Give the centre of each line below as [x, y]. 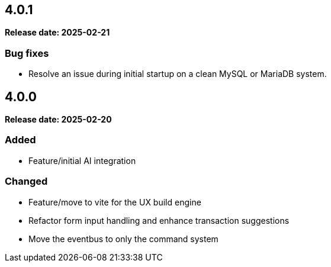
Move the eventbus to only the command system [123, 239]
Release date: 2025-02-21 [57, 33]
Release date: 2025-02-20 [58, 120]
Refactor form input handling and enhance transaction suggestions [159, 220]
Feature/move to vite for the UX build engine [115, 202]
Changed [26, 181]
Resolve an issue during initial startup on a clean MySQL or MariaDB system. [178, 74]
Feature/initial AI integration [82, 160]
